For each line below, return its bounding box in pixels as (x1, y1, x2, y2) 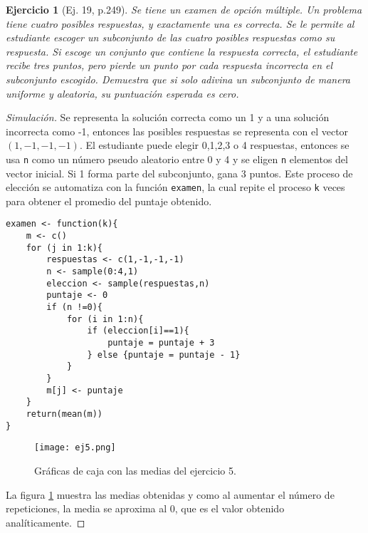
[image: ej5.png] (34, 443, 116, 453)
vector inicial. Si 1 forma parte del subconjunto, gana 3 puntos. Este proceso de (6, 165, 353, 180)
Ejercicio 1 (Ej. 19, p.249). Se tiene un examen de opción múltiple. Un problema (6, 2, 362, 16)
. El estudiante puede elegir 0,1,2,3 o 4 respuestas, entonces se (79, 138, 349, 152)
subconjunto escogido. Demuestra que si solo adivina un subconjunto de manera (6, 71, 350, 86)
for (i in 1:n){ (66, 314, 144, 324)
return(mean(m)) (26, 408, 103, 419)
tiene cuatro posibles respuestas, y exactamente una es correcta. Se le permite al (6, 16, 354, 31)
